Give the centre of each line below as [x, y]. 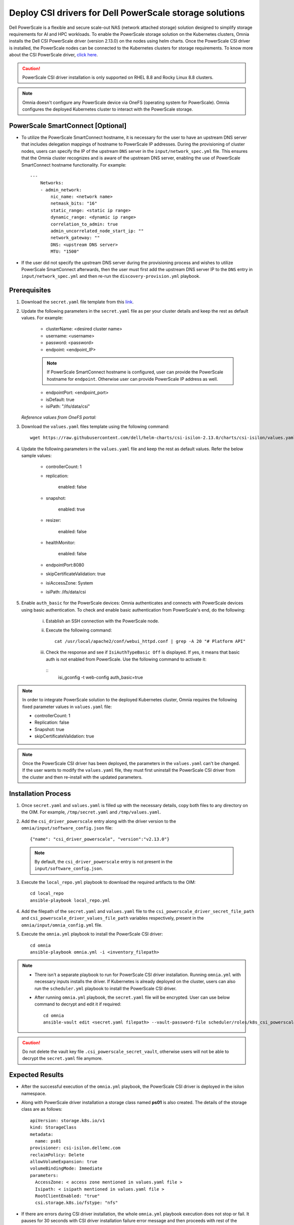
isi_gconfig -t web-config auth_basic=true [100, 677]
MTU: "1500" [65, 252]
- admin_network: [61, 190]
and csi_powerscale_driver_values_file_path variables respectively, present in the [113, 918]
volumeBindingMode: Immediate [66, 1168]
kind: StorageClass [53, 1127]
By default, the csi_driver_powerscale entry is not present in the [103, 862]
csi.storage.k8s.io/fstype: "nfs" [76, 1203]
